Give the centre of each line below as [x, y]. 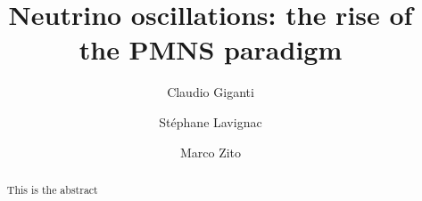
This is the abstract [52, 189]
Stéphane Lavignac [211, 121]
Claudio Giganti [211, 92]
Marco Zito [211, 152]
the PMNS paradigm [211, 49]
